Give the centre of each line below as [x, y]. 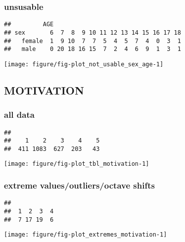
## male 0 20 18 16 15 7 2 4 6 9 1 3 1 [92, 49]
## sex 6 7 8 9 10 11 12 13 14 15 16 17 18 [92, 32]
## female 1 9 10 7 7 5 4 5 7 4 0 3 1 [92, 41]
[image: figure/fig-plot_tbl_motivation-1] [77, 164]
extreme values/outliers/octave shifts [79, 185]
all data [19, 115]
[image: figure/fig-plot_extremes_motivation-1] [86, 235]
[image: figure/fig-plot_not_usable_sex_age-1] [84, 64]
